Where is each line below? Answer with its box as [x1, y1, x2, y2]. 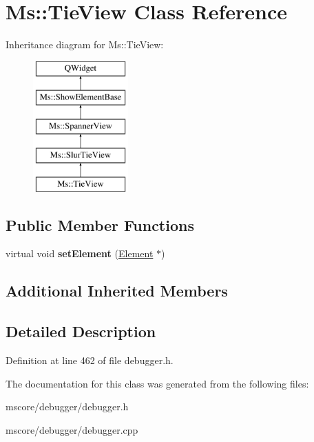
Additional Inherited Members [6, 280, 228, 301]
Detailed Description [6, 321, 156, 342]
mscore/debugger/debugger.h [6, 399, 129, 414]
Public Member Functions [6, 214, 194, 235]
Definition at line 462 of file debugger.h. [6, 353, 174, 368]
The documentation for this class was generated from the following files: [6, 376, 309, 390]
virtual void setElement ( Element [6, 246, 154, 261]
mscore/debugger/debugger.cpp [6, 422, 138, 436]
